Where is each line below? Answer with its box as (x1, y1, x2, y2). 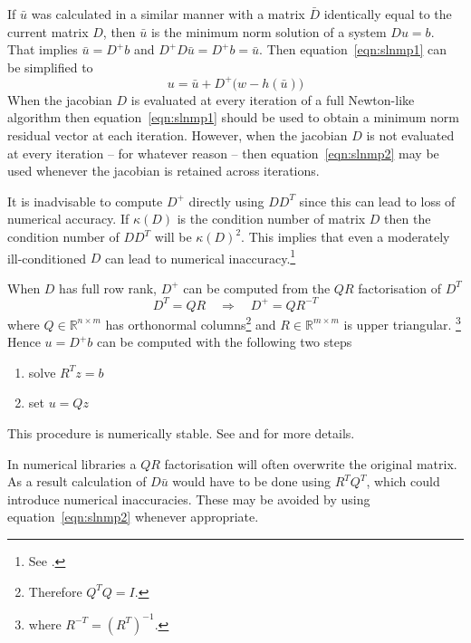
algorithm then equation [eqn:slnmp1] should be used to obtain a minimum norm (7, 108, 459, 127)
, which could (366, 472, 440, 491)
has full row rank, (59, 278, 157, 297)
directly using (188, 191, 264, 210)
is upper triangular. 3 (343, 312, 461, 333)
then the (384, 209, 431, 228)
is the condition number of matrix (177, 209, 366, 228)
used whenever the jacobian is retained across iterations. (7, 161, 320, 180)
